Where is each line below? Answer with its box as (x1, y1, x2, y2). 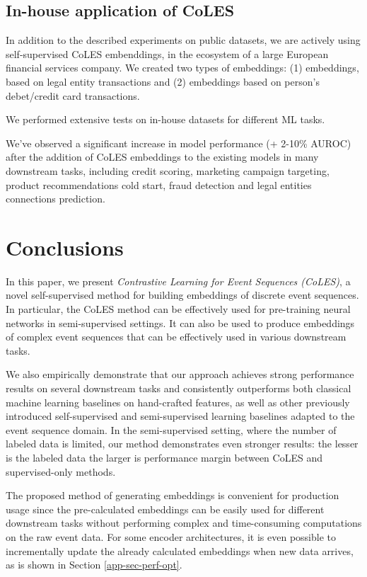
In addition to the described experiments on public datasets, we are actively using (6, 33, 361, 47)
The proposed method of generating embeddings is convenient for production (6, 488, 339, 503)
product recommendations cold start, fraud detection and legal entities (6, 177, 312, 192)
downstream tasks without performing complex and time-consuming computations (6, 515, 362, 530)
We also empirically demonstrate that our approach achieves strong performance (6, 367, 354, 382)
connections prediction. (6, 191, 105, 206)
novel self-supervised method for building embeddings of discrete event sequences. (6, 287, 359, 302)
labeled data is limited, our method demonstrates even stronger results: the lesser (6, 436, 359, 451)
